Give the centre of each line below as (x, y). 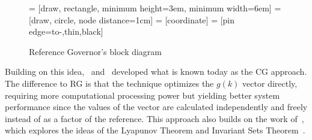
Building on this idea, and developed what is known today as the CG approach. (156, 71)
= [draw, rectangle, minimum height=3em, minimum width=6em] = (155, 8)
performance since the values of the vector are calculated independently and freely (156, 107)
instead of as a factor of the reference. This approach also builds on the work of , (154, 118)
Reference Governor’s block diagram (96, 51)
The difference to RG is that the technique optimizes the (109, 83)
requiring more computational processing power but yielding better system (142, 95)
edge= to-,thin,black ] (66, 31)
